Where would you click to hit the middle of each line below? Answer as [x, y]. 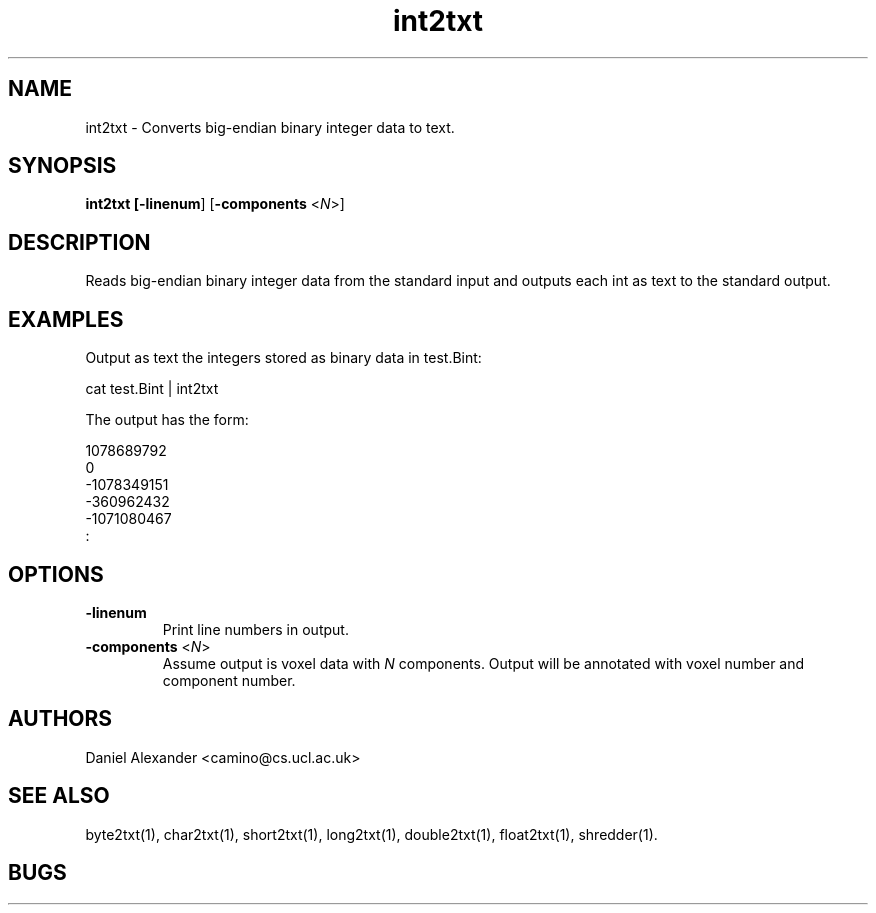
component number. [229, 680]
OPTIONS [56, 574]
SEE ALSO [59, 796]
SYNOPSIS [62, 166]
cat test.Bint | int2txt [152, 389]
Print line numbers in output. [255, 629]
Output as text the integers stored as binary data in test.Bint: [283, 358]
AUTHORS [60, 719]
